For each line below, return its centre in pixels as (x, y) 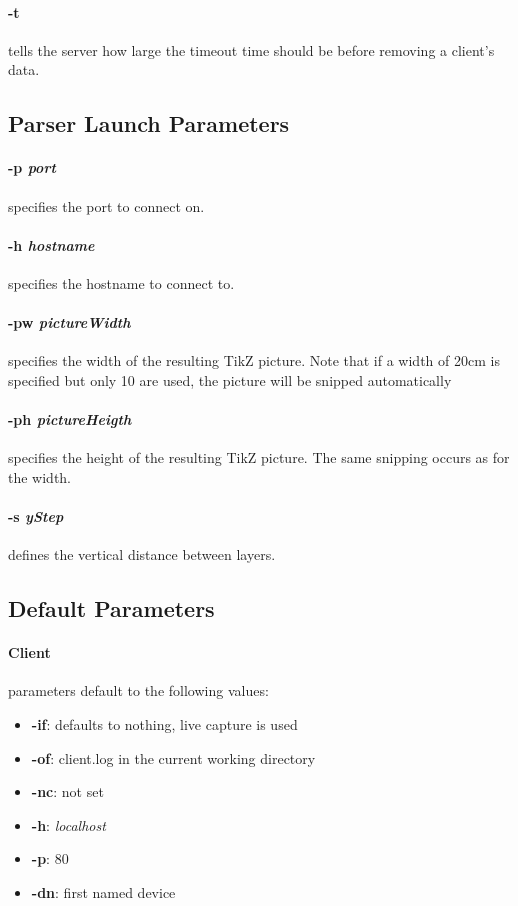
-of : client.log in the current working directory (173, 757)
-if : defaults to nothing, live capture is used (164, 724)
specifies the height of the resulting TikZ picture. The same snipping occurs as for (259, 457)
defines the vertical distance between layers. (142, 554)
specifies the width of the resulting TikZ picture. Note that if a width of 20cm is (254, 360)
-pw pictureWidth (69, 322)
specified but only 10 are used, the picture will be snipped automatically (230, 379)
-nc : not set (67, 791)
